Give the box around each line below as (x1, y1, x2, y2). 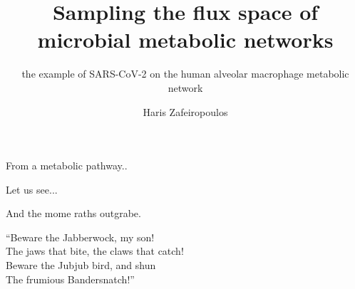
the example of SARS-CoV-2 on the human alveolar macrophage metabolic (21, 66, 349, 81)
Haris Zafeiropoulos (143, 104, 228, 119)
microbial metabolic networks (37, 25, 334, 54)
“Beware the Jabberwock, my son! (6, 229, 155, 244)
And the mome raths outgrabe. (6, 206, 141, 221)
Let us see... (6, 182, 58, 196)
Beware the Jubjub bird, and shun (6, 258, 156, 273)
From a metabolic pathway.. (6, 158, 128, 173)
